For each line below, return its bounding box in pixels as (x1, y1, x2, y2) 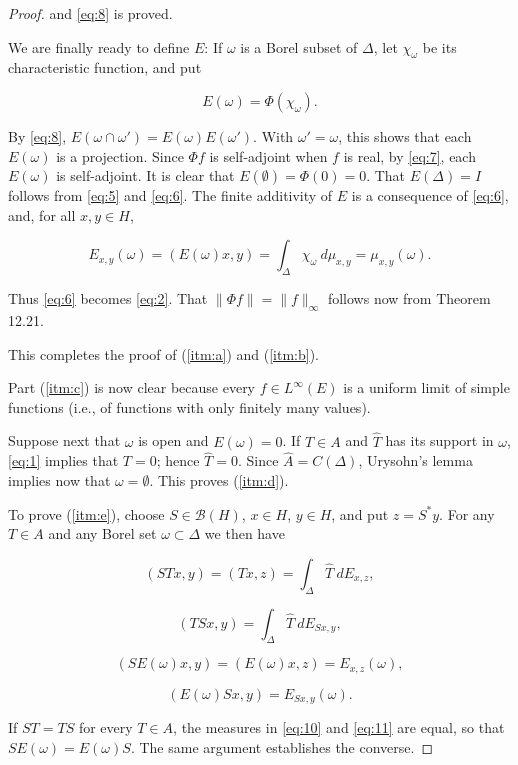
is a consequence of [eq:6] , (351, 185, 509, 206)
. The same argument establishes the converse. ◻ (130, 736, 434, 757)
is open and (138, 430, 209, 451)
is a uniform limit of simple (343, 377, 510, 398)
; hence (156, 450, 200, 471)
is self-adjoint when (209, 145, 328, 166)
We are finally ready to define (8, 36, 190, 57)
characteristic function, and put (8, 57, 202, 78)
